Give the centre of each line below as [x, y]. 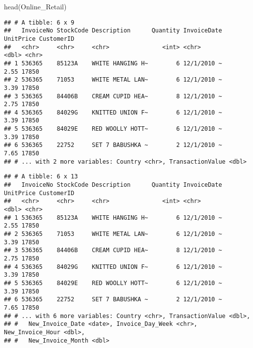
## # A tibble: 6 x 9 [39, 22]
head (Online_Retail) [35, 6]
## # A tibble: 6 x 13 [41, 177]
